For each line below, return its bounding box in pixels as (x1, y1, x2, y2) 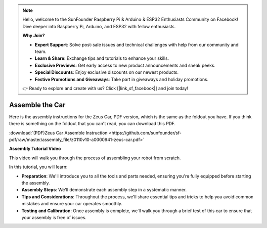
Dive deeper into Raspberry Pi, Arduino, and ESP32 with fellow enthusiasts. (22, 23, 176, 29)
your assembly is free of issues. (21, 214, 87, 220)
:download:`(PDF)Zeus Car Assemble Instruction (9, 130, 108, 136)
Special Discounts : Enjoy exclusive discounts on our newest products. (35, 69, 179, 75)
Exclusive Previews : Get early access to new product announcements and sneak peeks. (35, 62, 216, 68)
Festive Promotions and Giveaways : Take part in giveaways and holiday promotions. (35, 76, 209, 82)
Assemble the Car (9, 100, 66, 109)
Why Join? (22, 33, 45, 39)
